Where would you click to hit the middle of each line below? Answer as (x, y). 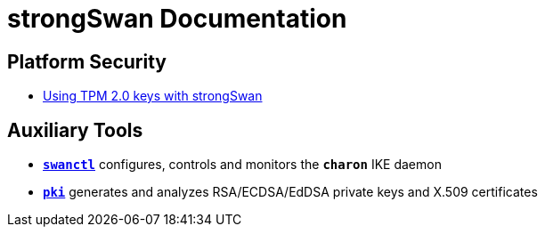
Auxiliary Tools (75, 130)
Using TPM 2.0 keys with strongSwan (153, 96)
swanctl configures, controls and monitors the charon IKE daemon (242, 165)
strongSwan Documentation (177, 19)
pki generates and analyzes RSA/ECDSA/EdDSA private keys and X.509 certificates (290, 192)
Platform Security (87, 61)
